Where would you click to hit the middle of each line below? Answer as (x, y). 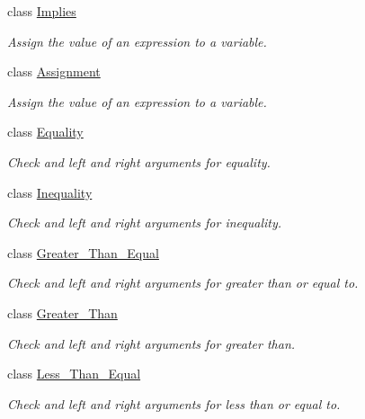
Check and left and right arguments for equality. (139, 161)
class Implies (42, 11)
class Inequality (50, 192)
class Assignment (54, 71)
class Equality (45, 132)
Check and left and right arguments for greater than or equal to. (183, 283)
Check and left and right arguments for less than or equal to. (174, 403)
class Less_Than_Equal (74, 374)
